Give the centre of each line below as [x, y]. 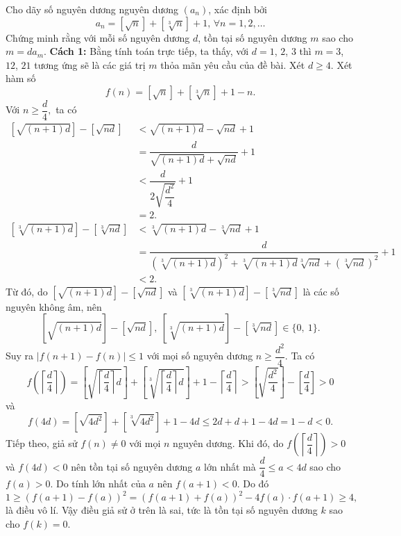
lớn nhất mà [230, 466]
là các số [321, 291]
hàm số [21, 78]
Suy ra [20, 356]
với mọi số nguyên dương [200, 356]
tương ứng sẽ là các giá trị [90, 64]
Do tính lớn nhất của [101, 484]
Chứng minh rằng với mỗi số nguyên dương [98, 37]
